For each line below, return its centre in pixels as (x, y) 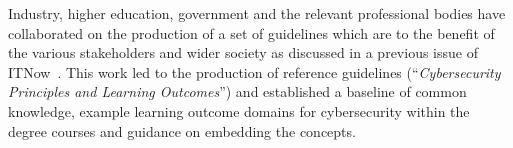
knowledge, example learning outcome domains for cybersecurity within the (239, 110)
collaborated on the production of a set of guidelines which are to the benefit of (251, 32)
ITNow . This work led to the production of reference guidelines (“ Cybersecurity (254, 71)
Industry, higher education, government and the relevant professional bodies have (257, 13)
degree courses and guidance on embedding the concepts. (182, 130)
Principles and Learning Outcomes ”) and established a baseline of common (237, 91)
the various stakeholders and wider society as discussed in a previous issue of (243, 52)
